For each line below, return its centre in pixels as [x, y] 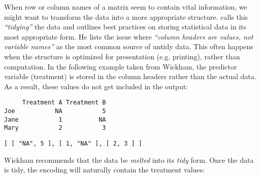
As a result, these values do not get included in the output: [96, 86]
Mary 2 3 [55, 128]
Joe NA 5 [55, 111]
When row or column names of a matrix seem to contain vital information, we [126, 7]
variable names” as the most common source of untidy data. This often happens [129, 46]
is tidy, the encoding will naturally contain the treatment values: [104, 170]
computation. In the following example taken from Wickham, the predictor [121, 66]
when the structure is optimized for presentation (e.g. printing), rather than [122, 56]
